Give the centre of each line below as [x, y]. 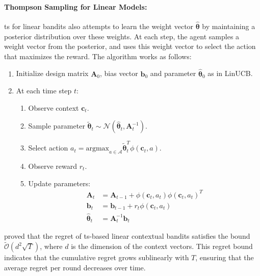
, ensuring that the [225, 257]
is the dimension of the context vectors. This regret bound [162, 246]
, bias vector [119, 73]
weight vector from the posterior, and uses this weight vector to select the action [130, 46]
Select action [48, 148]
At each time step [44, 91]
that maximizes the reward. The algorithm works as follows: [98, 56]
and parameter [173, 73]
